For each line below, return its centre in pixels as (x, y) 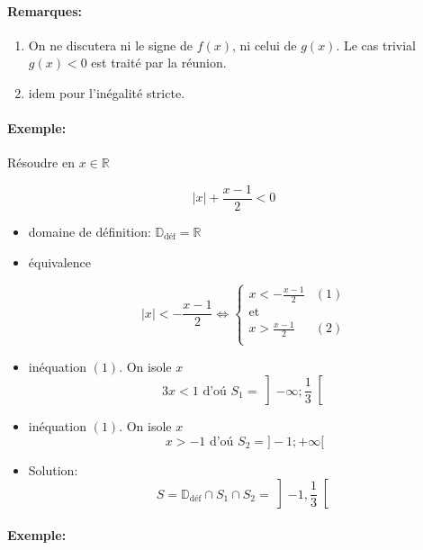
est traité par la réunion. (159, 63)
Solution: (53, 469)
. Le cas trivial (376, 45)
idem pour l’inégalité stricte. (107, 92)
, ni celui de (265, 45)
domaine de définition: (90, 232)
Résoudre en (41, 162)
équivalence (60, 261)
